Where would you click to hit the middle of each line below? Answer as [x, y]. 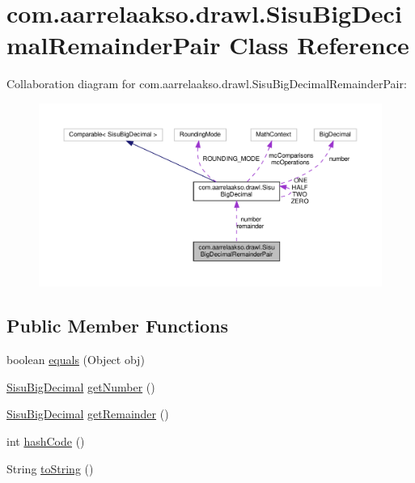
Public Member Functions [117, 326]
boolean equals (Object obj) [76, 360]
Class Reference [319, 45]
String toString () [50, 468]
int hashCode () [46, 441]
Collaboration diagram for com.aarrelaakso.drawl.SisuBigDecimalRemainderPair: [207, 84]
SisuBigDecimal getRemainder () [88, 414]
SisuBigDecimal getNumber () [81, 386]
